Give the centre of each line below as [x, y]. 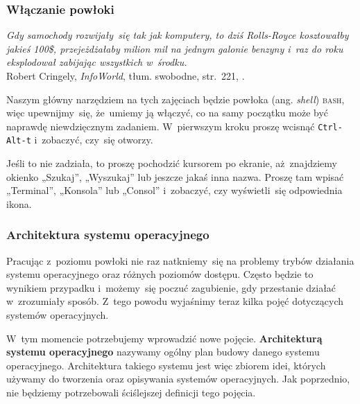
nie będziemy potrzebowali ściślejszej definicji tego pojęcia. [131, 393]
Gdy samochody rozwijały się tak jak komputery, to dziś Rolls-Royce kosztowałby [178, 35]
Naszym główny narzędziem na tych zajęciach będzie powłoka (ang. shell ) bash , [175, 99]
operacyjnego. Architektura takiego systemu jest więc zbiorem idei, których [166, 365]
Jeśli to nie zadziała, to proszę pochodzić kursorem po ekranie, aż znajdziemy [172, 163]
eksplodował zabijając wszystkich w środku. [97, 62]
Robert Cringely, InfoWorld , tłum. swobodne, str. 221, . [126, 76]
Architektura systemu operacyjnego [108, 235]
